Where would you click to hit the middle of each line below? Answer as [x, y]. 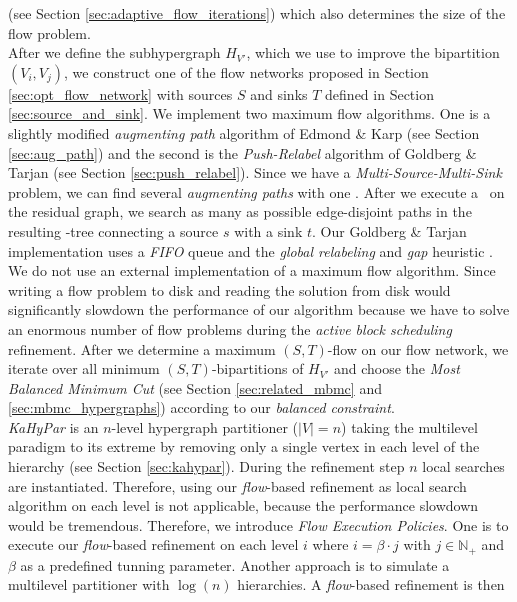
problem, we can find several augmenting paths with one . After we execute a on [256, 191]
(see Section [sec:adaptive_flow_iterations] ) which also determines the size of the [257, 13]
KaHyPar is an [53, 426]
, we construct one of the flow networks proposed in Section [246, 71]
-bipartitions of [257, 368]
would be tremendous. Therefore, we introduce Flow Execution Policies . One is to [258, 524]
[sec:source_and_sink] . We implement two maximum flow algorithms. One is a [249, 113]
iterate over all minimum [84, 368]
